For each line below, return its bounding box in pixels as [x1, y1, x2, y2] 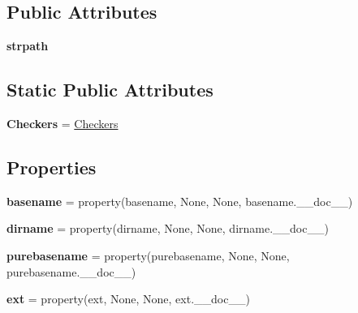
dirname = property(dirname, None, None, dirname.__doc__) [6, 220, 329, 237]
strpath [6, 37, 49, 54]
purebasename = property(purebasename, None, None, [6, 247, 290, 264]
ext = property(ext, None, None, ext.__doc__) [6, 290, 250, 307]
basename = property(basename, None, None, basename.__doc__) [6, 192, 353, 209]
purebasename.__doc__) [6, 263, 136, 280]
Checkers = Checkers [6, 115, 119, 131]
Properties [6, 154, 97, 179]
